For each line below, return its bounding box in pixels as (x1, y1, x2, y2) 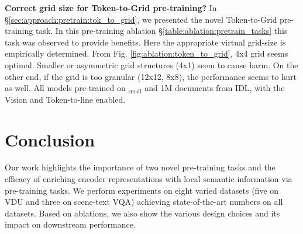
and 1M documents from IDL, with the (144, 82, 285, 94)
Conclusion (5, 127, 95, 151)
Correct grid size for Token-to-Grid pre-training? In (5, 2, 217, 13)
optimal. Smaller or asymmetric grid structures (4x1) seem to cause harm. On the (5, 58, 298, 71)
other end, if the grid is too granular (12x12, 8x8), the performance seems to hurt (5, 70, 297, 82)
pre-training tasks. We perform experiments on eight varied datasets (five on (5, 184, 279, 196)
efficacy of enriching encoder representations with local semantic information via (5, 173, 292, 185)
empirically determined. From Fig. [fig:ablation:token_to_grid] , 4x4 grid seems (5, 47, 288, 60)
